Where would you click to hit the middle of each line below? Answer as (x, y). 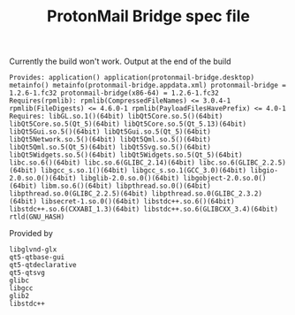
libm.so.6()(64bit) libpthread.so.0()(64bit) (126, 186)
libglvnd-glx (33, 250)
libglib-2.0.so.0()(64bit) (129, 179)
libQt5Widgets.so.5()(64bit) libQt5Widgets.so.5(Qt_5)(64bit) (126, 155)
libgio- (264, 171)
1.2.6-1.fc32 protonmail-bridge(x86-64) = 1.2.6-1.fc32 (114, 93)
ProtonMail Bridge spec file (148, 16)
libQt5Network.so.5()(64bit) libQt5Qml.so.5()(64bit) (110, 140)
